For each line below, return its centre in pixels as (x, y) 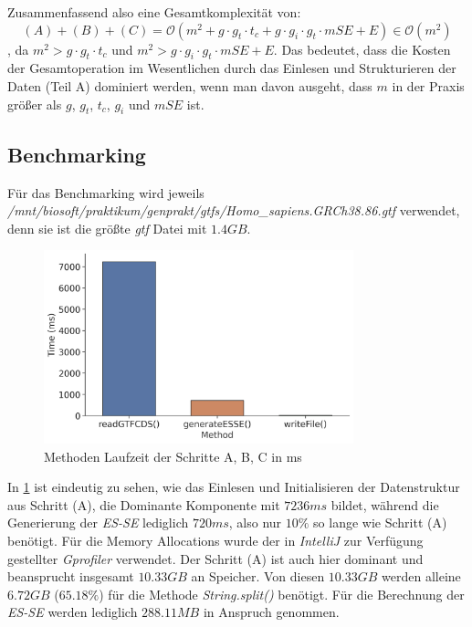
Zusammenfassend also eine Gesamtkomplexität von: (154, 12)
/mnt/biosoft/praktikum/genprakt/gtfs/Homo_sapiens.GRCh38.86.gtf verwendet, (234, 210)
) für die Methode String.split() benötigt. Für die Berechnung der (282, 594)
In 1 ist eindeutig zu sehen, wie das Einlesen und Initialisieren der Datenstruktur (234, 487)
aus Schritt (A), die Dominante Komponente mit (144, 504)
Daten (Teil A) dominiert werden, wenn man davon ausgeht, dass (190, 85)
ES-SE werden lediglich (73, 612)
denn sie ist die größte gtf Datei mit (107, 228)
